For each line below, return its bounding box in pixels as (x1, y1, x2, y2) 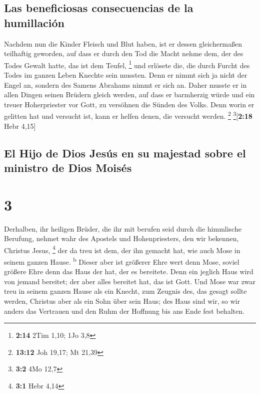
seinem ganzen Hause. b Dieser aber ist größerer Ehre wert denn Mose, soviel (4, 255, 239, 267)
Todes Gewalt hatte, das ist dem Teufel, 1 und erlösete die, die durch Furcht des (4, 58, 250, 70)
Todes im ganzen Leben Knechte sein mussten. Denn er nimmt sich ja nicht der (4, 70, 247, 80)
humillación (4, 15, 65, 30)
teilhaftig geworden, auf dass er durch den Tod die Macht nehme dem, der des (4, 48, 243, 59)
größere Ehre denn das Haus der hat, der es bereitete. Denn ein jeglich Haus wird (4, 266, 253, 277)
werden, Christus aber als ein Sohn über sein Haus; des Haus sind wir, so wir (4, 296, 240, 306)
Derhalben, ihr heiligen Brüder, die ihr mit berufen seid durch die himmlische (4, 223, 241, 234)
